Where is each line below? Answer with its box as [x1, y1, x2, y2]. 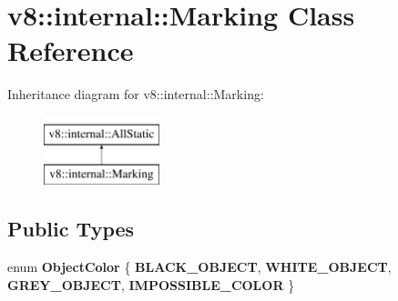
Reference [7, 32, 134, 69]
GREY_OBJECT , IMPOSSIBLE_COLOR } [7, 275, 295, 294]
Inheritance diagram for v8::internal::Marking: [7, 85, 264, 104]
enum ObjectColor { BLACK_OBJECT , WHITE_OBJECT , [7, 257, 392, 276]
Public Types [7, 215, 135, 243]
